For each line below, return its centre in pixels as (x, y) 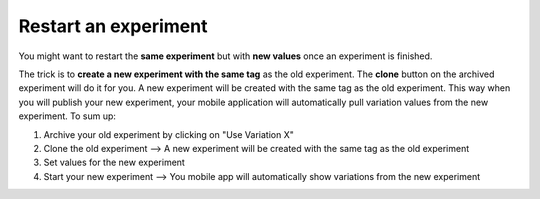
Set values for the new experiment (114, 162)
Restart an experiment (113, 26)
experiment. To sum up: (67, 116)
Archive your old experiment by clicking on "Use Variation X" (168, 134)
